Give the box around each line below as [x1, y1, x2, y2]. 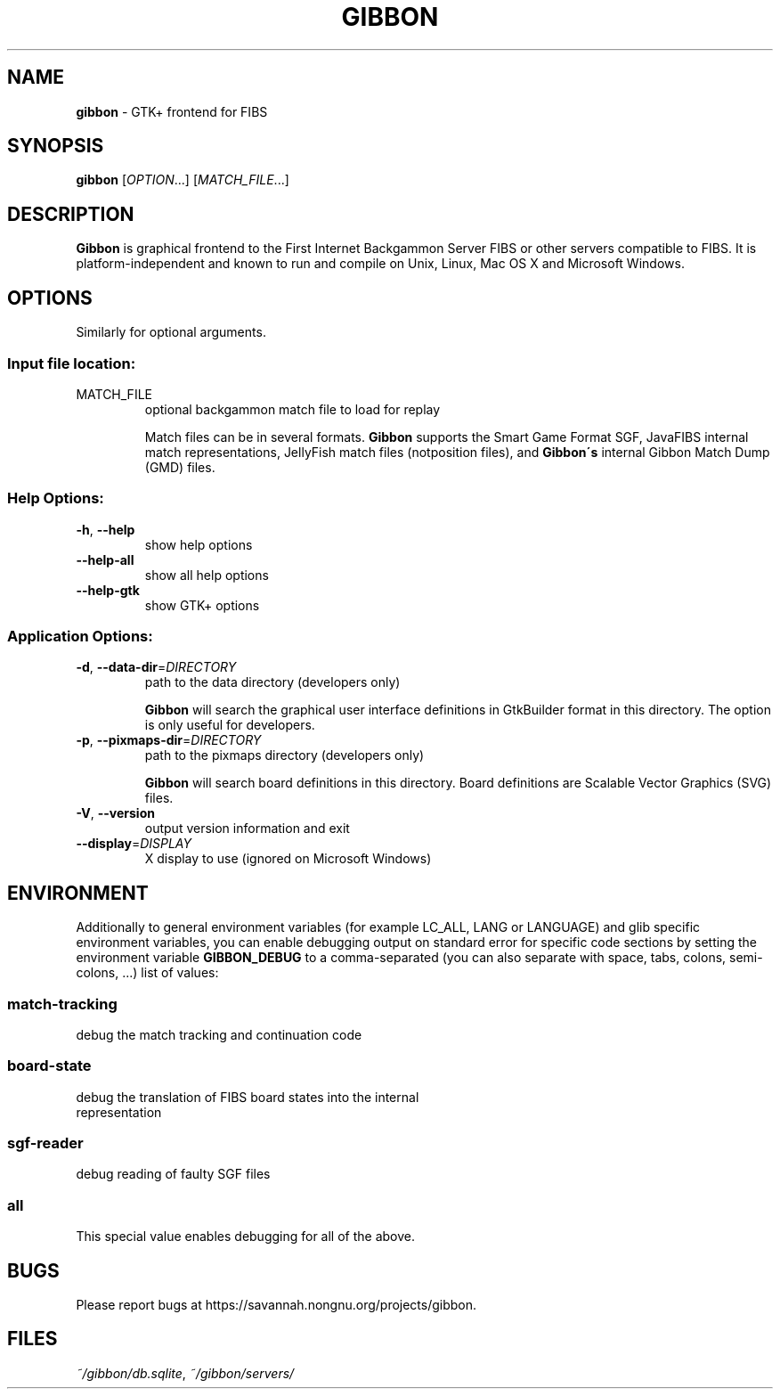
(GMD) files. [144, 459, 215, 475]
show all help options [144, 567, 269, 583]
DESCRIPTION [7, 202, 134, 225]
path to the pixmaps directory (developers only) [144, 747, 425, 763]
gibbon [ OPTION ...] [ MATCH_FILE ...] [76, 172, 289, 188]
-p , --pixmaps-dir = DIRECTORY [76, 732, 262, 748]
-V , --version [76, 805, 155, 821]
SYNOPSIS [7, 135, 104, 158]
